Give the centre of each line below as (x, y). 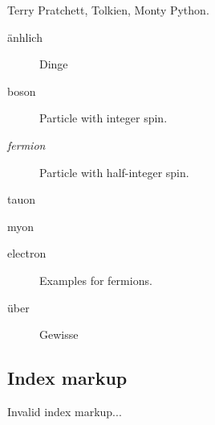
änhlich (25, 37)
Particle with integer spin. (103, 118)
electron (27, 253)
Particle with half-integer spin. (114, 172)
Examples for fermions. (96, 280)
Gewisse (59, 334)
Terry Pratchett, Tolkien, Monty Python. (108, 10)
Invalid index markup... (65, 411)
